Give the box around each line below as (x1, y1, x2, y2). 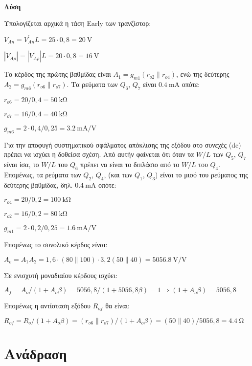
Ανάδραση (4, 343, 67, 363)
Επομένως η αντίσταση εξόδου (4, 301, 91, 311)
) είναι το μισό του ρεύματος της (155, 169, 248, 179)
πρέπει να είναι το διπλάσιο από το (80, 159, 180, 169)
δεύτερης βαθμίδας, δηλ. (4, 179, 73, 190)
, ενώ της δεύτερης (176, 69, 229, 79)
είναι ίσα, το (4, 159, 39, 169)
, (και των (104, 169, 133, 179)
